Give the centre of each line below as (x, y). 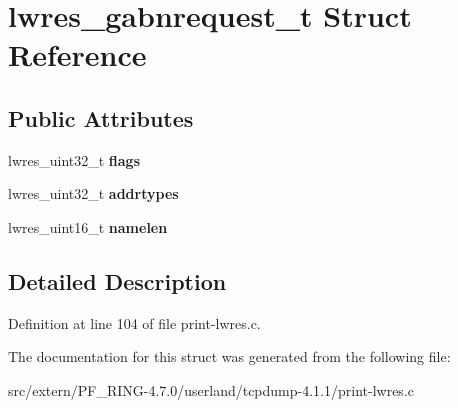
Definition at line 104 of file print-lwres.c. (134, 322)
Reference (77, 54)
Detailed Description (117, 280)
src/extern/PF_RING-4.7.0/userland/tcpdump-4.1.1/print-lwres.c (211, 389)
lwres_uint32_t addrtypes (93, 193)
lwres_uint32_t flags (74, 159)
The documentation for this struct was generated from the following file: (229, 356)
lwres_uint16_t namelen (88, 226)
